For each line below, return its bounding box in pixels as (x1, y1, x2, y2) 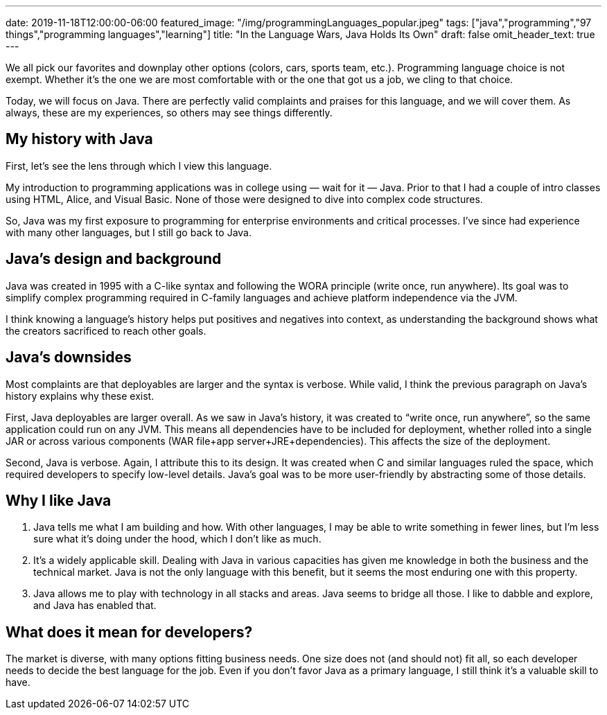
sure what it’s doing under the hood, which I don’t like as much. (33, 533, 322, 545)
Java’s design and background (6, 250, 222, 268)
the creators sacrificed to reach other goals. (6, 324, 206, 337)
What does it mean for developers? (6, 623, 253, 641)
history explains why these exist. (6, 389, 155, 402)
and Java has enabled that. (33, 599, 157, 612)
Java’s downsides (6, 348, 132, 367)
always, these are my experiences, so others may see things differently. (6, 107, 333, 118)
